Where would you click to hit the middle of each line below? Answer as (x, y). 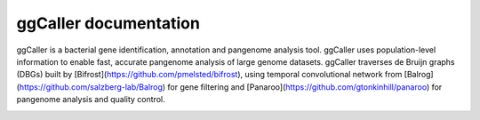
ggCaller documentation (108, 23)
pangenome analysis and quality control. (91, 100)
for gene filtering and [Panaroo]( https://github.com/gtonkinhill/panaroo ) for (305, 87)
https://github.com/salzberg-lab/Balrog (91, 87)
